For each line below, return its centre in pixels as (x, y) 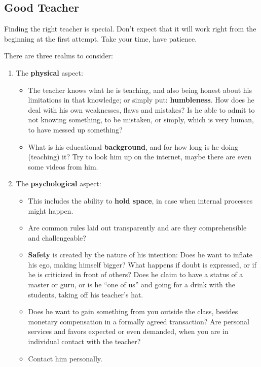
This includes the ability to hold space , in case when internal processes (140, 200)
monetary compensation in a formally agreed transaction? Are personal (139, 321)
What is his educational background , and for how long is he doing (133, 146)
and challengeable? (57, 237)
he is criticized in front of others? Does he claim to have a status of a (136, 274)
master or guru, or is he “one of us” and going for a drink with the (132, 285)
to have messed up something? (75, 129)
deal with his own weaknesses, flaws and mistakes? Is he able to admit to (141, 109)
